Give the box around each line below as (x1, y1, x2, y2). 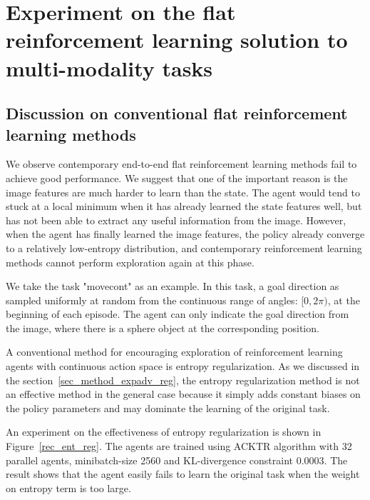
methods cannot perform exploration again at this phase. (6, 254, 255, 269)
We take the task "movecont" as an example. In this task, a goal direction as (6, 279, 339, 294)
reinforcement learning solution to (6, 25, 348, 54)
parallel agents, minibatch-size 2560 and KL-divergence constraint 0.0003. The (6, 452, 348, 467)
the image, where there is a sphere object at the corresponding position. (6, 320, 319, 335)
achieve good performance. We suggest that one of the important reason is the (6, 170, 348, 185)
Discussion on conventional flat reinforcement (6, 102, 348, 124)
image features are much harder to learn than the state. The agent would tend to (6, 184, 360, 199)
